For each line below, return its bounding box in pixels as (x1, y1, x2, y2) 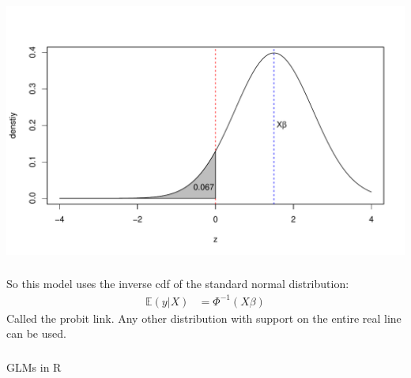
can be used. (6, 325, 66, 342)
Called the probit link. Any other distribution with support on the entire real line (6, 309, 402, 326)
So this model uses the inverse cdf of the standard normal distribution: (6, 275, 349, 292)
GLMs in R (6, 358, 62, 375)
